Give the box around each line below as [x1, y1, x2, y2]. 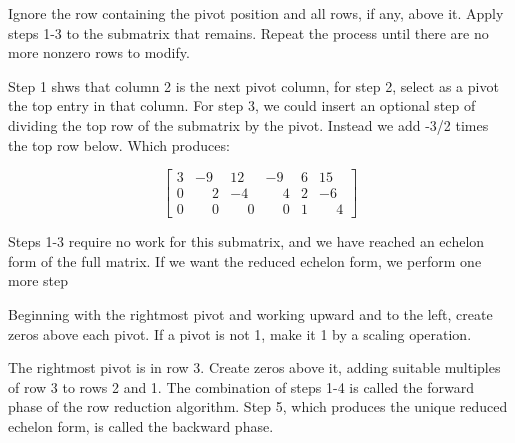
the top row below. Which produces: [8, 134, 230, 155]
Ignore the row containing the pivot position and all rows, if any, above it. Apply [8, 3, 504, 23]
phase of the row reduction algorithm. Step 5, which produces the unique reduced [8, 396, 508, 417]
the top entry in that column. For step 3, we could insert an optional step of [8, 95, 476, 116]
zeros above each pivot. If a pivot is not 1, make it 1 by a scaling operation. [8, 323, 472, 344]
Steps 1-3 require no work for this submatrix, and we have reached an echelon [8, 231, 485, 252]
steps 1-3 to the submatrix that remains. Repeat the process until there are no [8, 22, 489, 43]
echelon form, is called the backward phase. [8, 416, 274, 436]
